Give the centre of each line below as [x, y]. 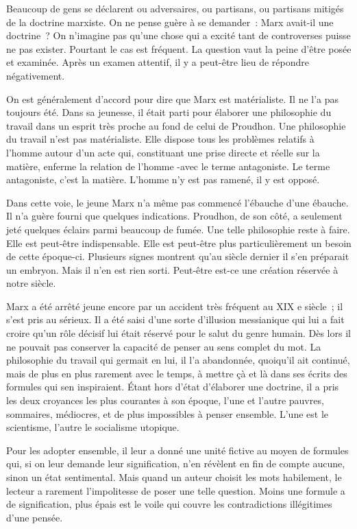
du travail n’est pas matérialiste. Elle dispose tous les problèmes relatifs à [160, 139]
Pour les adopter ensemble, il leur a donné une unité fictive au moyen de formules [177, 450]
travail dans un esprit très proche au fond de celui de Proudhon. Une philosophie [176, 125]
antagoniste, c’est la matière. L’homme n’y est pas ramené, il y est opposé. [163, 179]
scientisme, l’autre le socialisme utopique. [93, 427]
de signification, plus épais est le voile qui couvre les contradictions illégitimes [169, 504]
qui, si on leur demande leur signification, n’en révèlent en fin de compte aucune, [176, 463]
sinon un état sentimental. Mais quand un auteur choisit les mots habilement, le [174, 477]
